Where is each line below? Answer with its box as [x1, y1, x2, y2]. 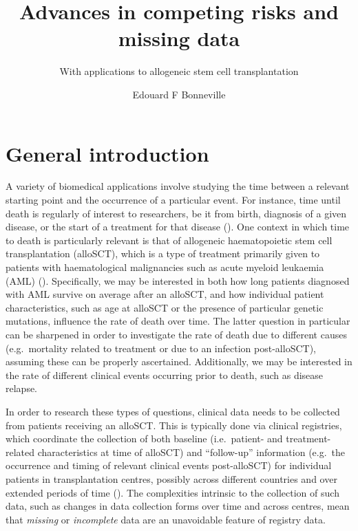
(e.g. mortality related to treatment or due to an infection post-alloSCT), [6, 340, 316, 355]
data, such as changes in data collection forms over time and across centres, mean [6, 499, 350, 513]
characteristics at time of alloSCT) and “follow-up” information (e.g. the [37, 444, 346, 459]
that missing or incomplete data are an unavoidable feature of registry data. [6, 512, 326, 526]
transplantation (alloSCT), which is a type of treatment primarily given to [6, 246, 320, 261]
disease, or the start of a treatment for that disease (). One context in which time [6, 219, 350, 234]
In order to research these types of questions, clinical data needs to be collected [6, 404, 340, 418]
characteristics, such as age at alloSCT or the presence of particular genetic [6, 300, 324, 314]
